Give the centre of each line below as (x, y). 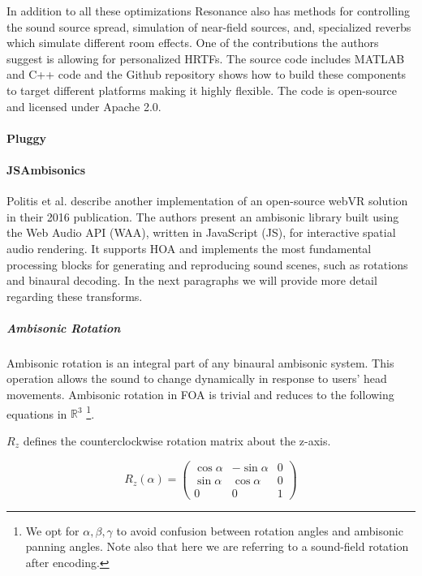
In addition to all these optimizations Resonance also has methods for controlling (208, 11)
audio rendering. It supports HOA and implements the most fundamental (189, 248)
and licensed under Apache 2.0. (84, 106)
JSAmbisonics (46, 169)
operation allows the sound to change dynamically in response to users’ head (197, 378)
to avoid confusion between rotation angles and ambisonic (260, 530)
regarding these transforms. (75, 296)
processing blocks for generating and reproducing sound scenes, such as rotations (207, 264)
